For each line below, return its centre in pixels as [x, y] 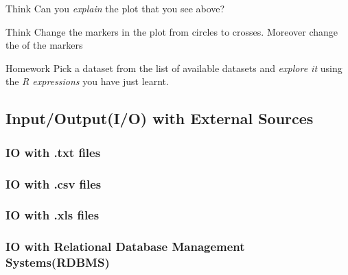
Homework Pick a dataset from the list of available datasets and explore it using [174, 68]
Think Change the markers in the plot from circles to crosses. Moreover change [172, 31]
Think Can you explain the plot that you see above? [115, 8]
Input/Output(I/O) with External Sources [160, 118]
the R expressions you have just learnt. [87, 81]
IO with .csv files [54, 183]
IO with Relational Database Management [125, 247]
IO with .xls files [53, 215]
